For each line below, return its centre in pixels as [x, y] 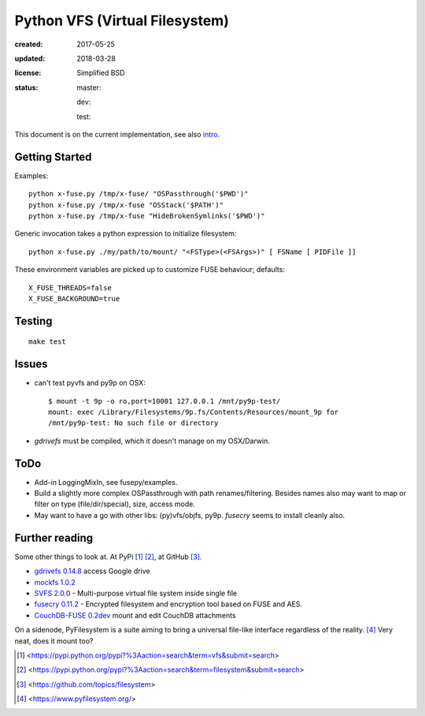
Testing [33, 321]
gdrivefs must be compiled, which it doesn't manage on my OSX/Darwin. [152, 441]
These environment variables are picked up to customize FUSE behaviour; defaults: [150, 270]
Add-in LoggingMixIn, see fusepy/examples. [106, 482]
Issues [31, 364]
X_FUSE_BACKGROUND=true [74, 298]
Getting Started [53, 157]
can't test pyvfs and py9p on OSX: [90, 383]
